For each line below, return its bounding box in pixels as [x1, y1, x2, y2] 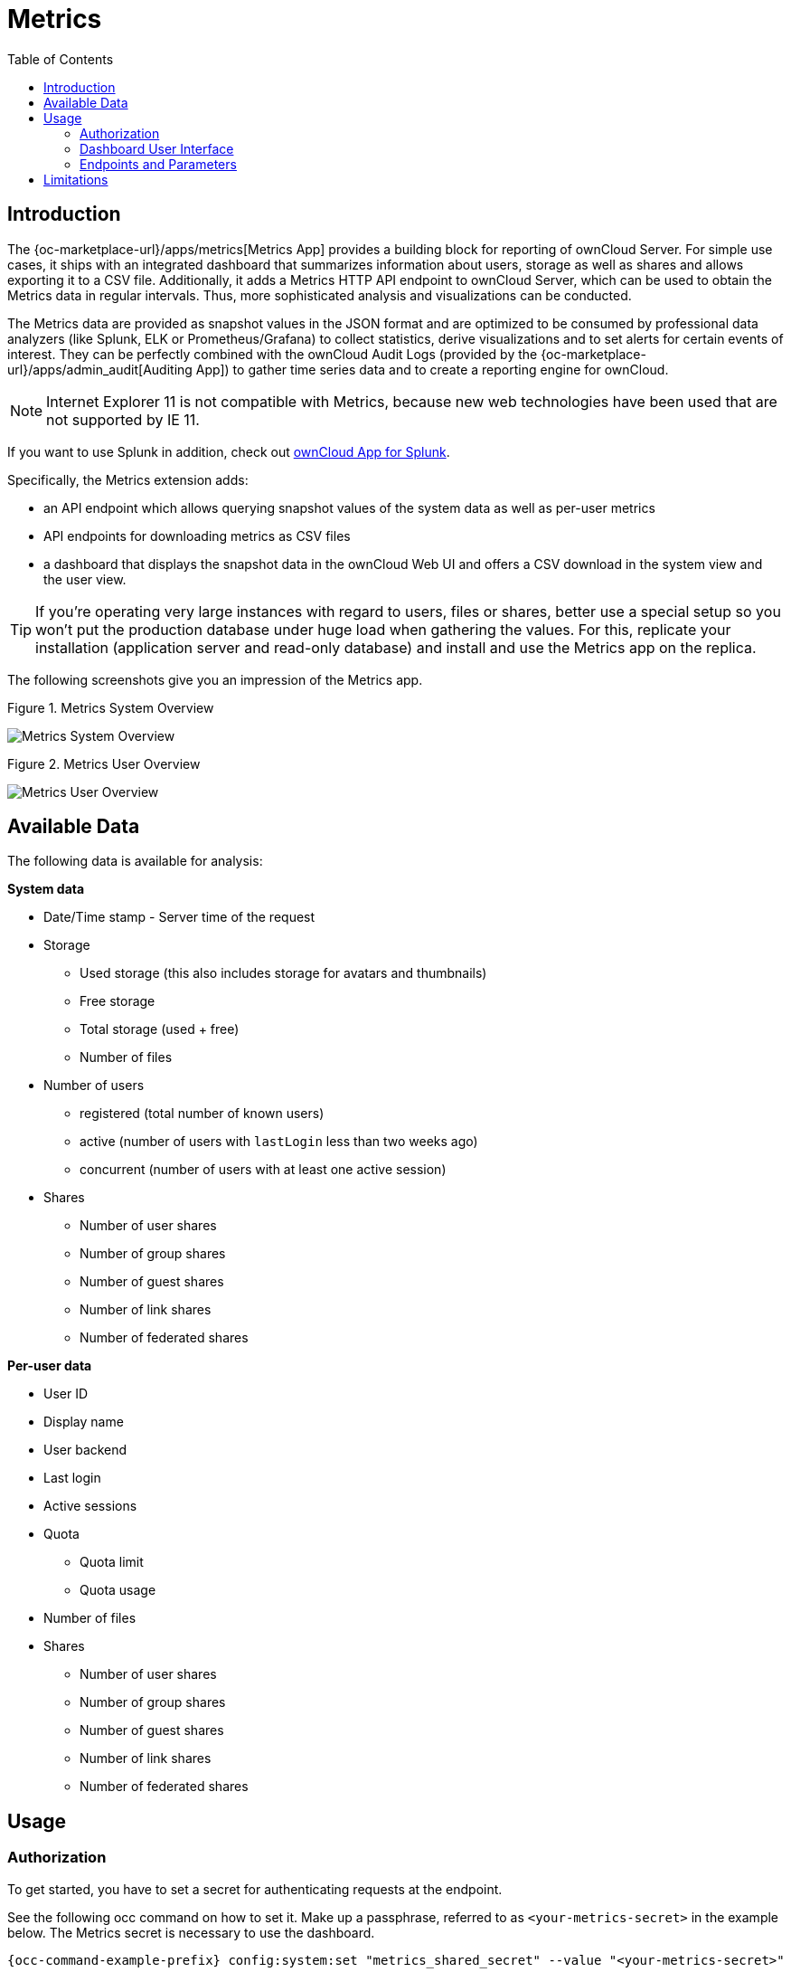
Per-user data [7, 1358, 92, 1374]
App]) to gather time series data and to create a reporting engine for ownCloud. [195, 361, 669, 377]
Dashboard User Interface [80, 140, 234, 156]
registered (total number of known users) [80, 1105, 325, 1122]
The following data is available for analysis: [7, 853, 263, 869]
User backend [43, 1442, 127, 1458]
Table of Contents [7, 51, 114, 67]
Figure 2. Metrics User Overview [7, 755, 201, 772]
